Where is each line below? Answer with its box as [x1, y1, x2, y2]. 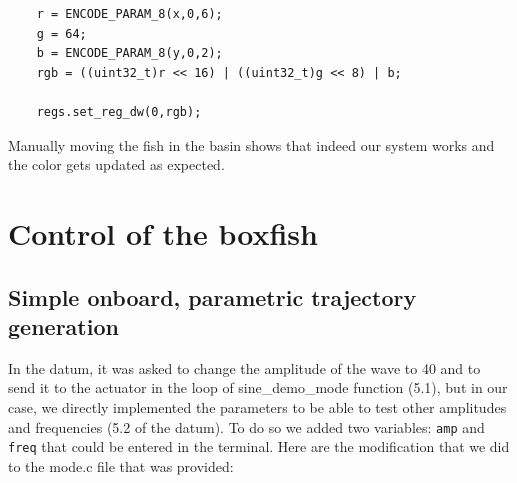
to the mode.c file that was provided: [8, 455, 234, 476]
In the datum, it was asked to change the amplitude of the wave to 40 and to [8, 357, 481, 378]
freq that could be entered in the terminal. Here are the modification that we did [8, 436, 510, 457]
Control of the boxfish [8, 212, 318, 253]
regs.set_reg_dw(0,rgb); [36, 104, 202, 119]
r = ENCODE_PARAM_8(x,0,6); [36, 7, 223, 21]
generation [8, 310, 119, 341]
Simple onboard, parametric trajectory [8, 281, 417, 312]
